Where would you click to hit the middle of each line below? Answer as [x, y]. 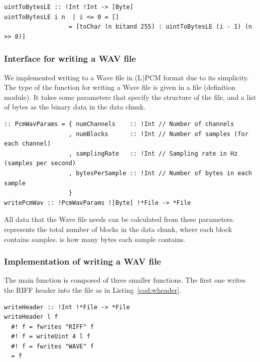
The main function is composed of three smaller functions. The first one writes [125, 280]
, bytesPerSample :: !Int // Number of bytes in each [160, 173]
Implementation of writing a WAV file [83, 261]
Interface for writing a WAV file [70, 58]
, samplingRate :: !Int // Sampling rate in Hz [153, 153]
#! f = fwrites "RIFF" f [52, 327]
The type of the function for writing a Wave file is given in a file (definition [120, 87]
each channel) [28, 144]
